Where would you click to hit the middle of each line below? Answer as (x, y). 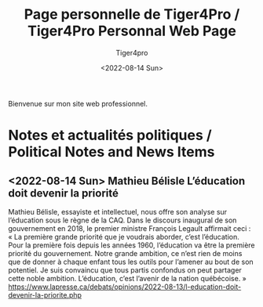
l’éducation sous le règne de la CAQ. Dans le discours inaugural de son (122, 220)
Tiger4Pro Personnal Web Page (132, 31)
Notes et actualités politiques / (110, 135)
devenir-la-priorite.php (45, 294)
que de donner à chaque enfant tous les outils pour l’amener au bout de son (131, 262)
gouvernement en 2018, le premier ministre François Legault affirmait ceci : (130, 228)
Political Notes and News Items (111, 152)
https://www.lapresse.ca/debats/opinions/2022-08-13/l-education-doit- (125, 287)
